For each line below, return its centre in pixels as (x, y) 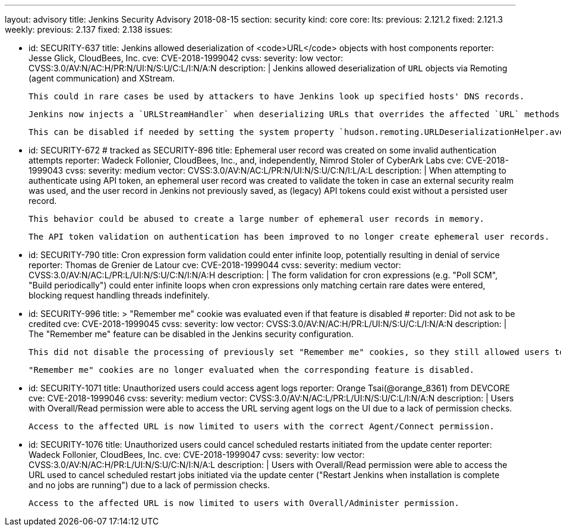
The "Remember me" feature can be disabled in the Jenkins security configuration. (191, 334)
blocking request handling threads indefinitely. (119, 295)
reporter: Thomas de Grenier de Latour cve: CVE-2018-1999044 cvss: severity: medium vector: (215, 265)
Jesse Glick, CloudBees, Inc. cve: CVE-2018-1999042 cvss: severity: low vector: (186, 58)
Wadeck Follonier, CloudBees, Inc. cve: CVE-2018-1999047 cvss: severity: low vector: (197, 455)
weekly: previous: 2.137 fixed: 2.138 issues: (89, 29)
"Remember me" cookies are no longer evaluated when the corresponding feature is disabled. (252, 370)
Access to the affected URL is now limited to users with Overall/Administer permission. (244, 503)
